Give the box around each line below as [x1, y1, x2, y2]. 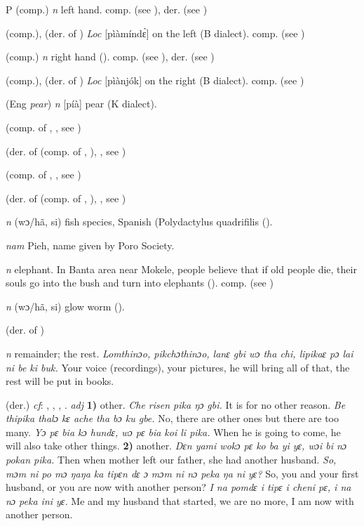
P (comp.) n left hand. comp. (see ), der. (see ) [6, 2, 208, 16]
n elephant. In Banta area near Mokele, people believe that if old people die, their [6, 261, 357, 276]
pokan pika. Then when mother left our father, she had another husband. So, [6, 452, 337, 467]
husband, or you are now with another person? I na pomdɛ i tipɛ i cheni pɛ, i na [6, 480, 351, 494]
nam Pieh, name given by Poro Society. [6, 237, 175, 252]
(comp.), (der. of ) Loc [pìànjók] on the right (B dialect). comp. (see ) [6, 72, 304, 87]
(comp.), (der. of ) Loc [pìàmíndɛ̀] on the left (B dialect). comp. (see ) [6, 25, 305, 40]
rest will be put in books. [6, 374, 114, 388]
